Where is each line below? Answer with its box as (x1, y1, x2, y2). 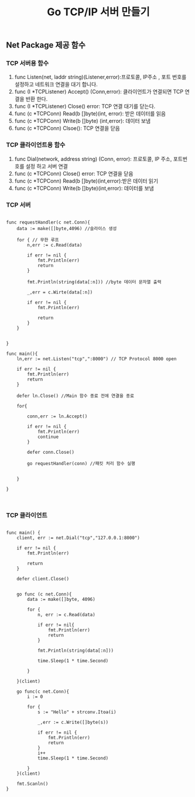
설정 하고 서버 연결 (25, 162, 69, 170)
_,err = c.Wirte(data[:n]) (27, 289, 93, 296)
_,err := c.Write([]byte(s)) (37, 720, 109, 726)
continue (37, 434, 59, 440)
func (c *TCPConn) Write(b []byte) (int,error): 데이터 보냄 (14, 118, 151, 125)
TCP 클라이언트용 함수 (6, 141, 66, 149)
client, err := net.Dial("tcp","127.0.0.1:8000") (16, 535, 141, 541)
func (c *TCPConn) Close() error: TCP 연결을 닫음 (14, 170, 134, 177)
